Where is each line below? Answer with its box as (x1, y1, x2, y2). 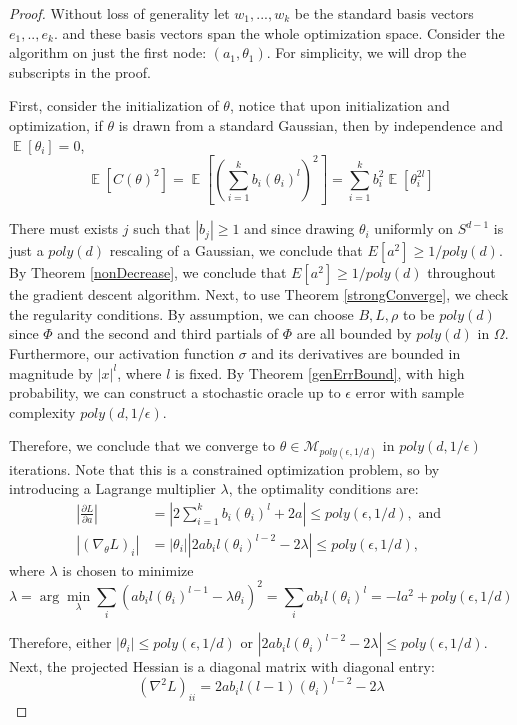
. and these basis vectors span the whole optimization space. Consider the (53, 22, 505, 43)
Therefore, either (9, 632, 112, 653)
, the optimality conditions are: (228, 478, 419, 499)
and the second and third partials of (57, 323, 279, 344)
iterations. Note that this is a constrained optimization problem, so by (9, 458, 440, 479)
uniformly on (374, 218, 453, 239)
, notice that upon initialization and (229, 95, 450, 116)
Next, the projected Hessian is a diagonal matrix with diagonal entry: (9, 656, 435, 677)
